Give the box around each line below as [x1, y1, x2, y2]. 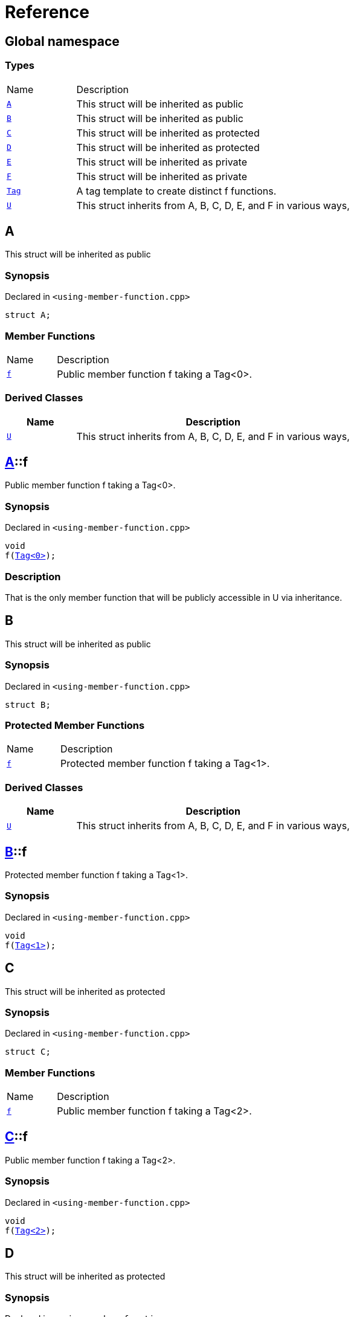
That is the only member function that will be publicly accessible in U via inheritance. [5, 592, 343, 603]
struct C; [5, 1047, 51, 1057]
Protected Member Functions [5, 719, 145, 731]
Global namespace [5, 33, 120, 49]
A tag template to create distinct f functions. [76, 184, 277, 197]
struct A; [5, 310, 51, 320]
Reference [5, 2, 89, 22]
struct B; [5, 699, 51, 710]
